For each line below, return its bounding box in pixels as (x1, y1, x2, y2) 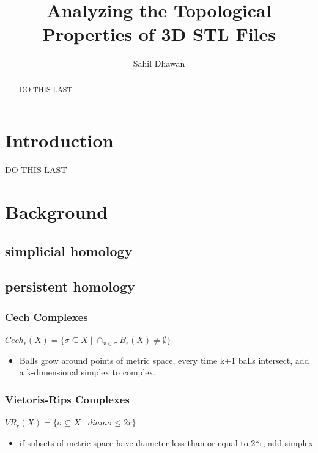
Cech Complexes (5, 309, 88, 324)
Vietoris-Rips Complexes (5, 391, 130, 407)
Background (5, 199, 108, 224)
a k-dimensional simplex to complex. (19, 366, 156, 378)
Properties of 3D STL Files (42, 21, 276, 46)
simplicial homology (5, 241, 133, 260)
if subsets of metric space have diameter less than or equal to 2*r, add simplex (19, 436, 313, 449)
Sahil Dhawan (133, 57, 185, 70)
